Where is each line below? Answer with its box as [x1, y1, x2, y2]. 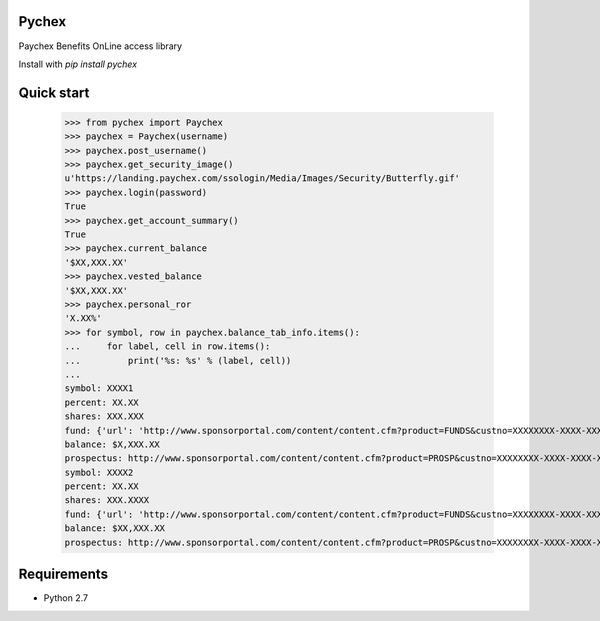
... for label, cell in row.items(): [64, 341, 271, 352]
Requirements [18, 566, 109, 583]
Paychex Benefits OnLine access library [18, 40, 183, 52]
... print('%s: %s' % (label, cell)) [64, 355, 292, 366]
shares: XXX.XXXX [64, 495, 150, 506]
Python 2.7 [43, 592, 89, 604]
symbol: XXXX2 [64, 466, 134, 478]
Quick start [18, 84, 90, 101]
